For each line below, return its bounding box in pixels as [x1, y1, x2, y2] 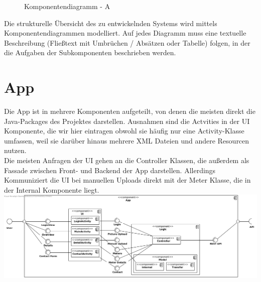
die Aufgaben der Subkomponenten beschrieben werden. [4, 47, 176, 58]
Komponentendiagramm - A [24, 1, 110, 11]
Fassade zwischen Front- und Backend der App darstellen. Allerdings [4, 165, 216, 175]
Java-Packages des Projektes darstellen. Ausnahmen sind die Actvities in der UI [4, 115, 250, 126]
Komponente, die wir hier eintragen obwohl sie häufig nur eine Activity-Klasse [4, 125, 244, 136]
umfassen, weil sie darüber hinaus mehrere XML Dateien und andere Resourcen [4, 135, 249, 146]
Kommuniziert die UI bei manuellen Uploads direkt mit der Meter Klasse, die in [4, 175, 251, 185]
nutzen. [4, 145, 27, 156]
